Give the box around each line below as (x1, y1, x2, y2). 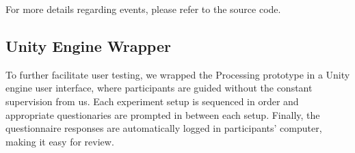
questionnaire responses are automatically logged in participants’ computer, (5, 121, 322, 135)
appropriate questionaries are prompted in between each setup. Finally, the (5, 107, 320, 122)
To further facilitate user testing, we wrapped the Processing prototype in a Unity (5, 67, 350, 81)
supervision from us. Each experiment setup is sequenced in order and (5, 94, 299, 108)
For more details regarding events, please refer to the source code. (5, 2, 281, 16)
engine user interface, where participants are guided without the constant (5, 81, 313, 95)
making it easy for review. (5, 134, 114, 148)
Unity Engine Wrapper (5, 35, 171, 56)
